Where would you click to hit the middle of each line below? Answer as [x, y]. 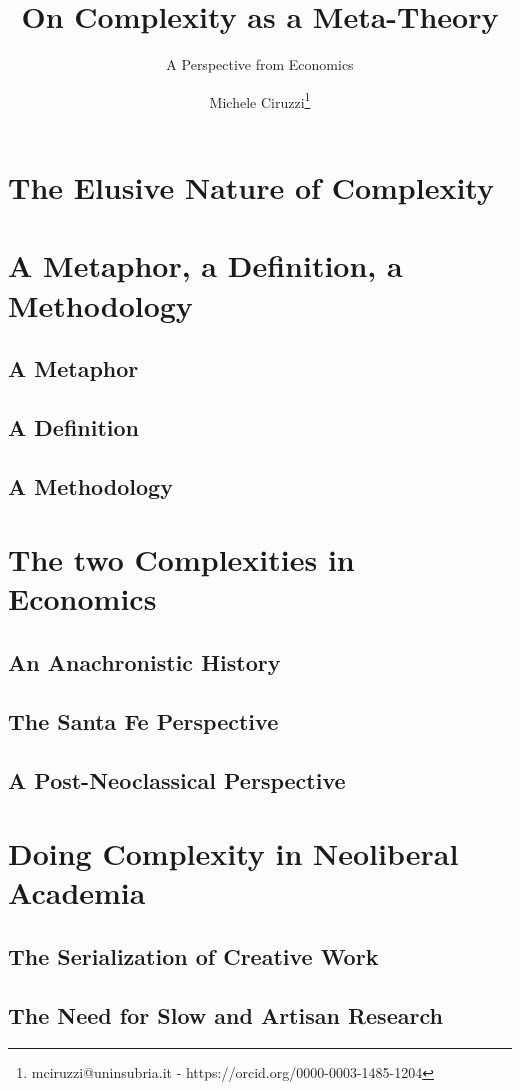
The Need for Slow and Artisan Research [225, 1014]
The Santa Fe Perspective [143, 720]
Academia [77, 892]
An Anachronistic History [144, 662]
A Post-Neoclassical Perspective [177, 779]
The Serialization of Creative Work [193, 955]
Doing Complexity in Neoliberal [233, 853]
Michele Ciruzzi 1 [260, 100]
